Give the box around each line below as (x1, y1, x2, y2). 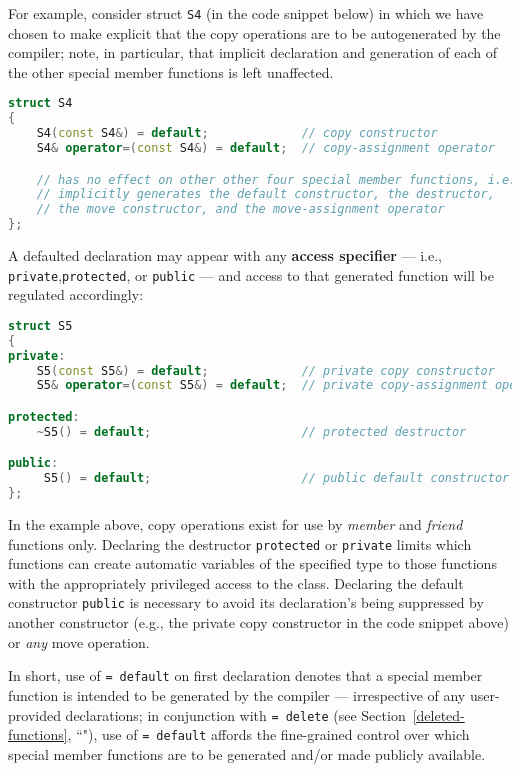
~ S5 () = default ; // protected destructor (36, 424, 467, 439)
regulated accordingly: (8, 284, 144, 305)
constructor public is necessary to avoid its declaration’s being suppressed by (8, 592, 484, 613)
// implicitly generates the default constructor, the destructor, (36, 187, 495, 202)
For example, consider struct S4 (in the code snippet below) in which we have (8, 3, 484, 23)
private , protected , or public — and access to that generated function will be (8, 264, 494, 285)
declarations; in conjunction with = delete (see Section (65, 704, 406, 725)
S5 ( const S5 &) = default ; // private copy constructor (36, 363, 495, 378)
